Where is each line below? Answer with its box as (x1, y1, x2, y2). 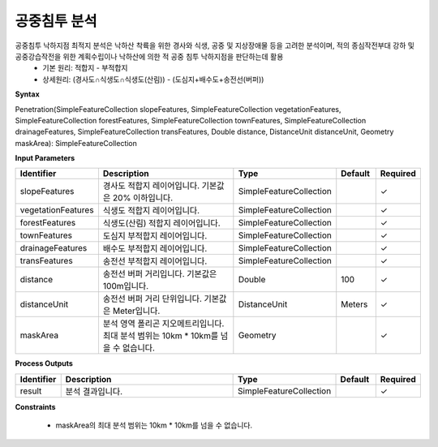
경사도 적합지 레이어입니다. (102, 180, 200, 191)
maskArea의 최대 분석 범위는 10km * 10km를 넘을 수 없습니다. (55, 420, 253, 430)
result (19, 385, 42, 397)
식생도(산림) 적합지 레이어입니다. (102, 217, 221, 229)
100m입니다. (102, 281, 149, 292)
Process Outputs (15, 359, 73, 368)
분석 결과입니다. (65, 385, 123, 397)
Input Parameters (15, 153, 75, 163)
